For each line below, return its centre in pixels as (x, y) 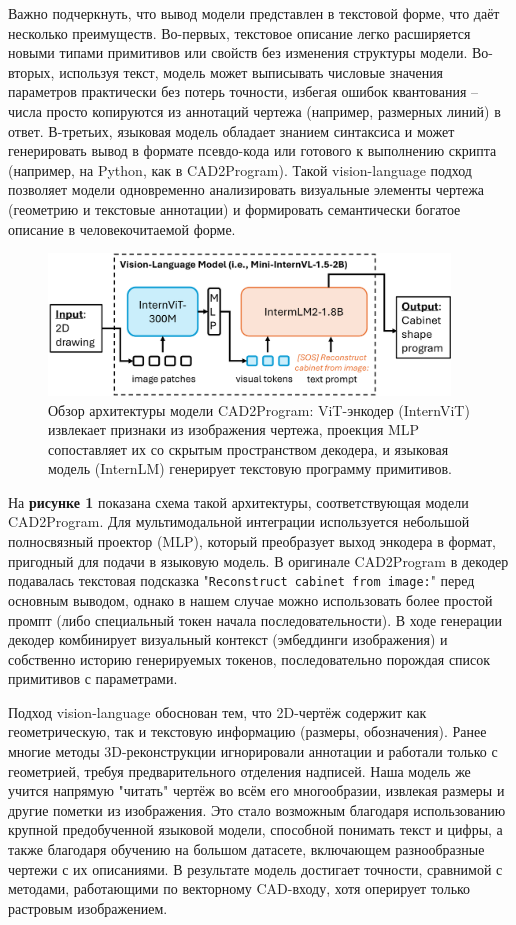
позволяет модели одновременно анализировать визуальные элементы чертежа (246, 189)
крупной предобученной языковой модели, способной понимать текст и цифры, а (255, 829)
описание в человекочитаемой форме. (122, 228)
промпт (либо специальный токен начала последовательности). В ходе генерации (255, 619)
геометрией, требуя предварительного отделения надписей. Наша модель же (239, 770)
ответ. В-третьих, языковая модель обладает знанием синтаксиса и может (231, 130)
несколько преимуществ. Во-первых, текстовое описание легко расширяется (239, 32)
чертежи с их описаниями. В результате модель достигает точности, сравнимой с (255, 868)
